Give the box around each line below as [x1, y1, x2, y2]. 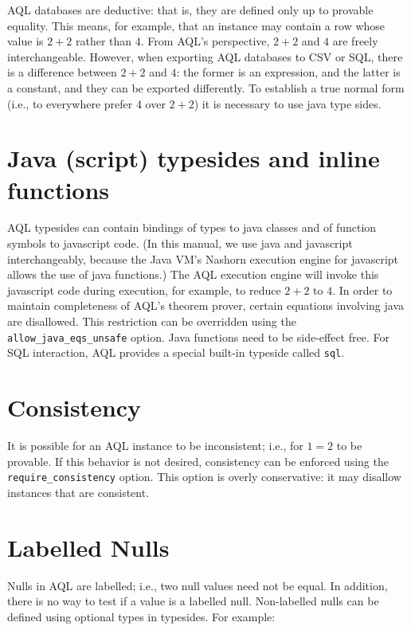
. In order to [332, 281, 393, 298]
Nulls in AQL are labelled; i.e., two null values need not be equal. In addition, [7, 577, 388, 593]
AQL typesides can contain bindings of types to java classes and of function [7, 219, 377, 236]
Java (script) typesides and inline [7, 142, 380, 174]
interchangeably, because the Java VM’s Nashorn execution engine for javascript [7, 250, 399, 267]
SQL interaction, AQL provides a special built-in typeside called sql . [7, 344, 345, 361]
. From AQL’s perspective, [140, 33, 270, 49]
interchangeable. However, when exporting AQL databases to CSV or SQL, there [7, 48, 403, 65]
